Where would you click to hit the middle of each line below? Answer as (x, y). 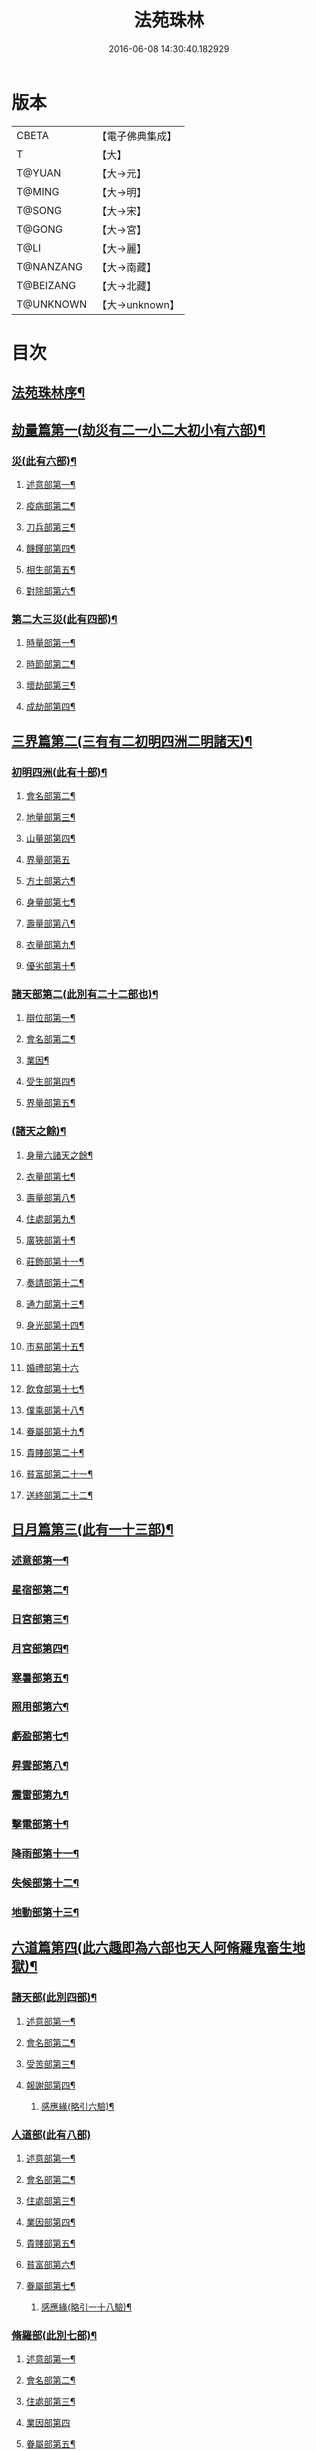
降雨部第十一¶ (45, 1854)
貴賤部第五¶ (50, 2243)
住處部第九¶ (50, 1218)
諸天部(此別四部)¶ (54, 1998)
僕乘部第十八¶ (55, 1410)
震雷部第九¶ (40, 1795)
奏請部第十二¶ (55, 1282)
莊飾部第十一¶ (55, 1261)
